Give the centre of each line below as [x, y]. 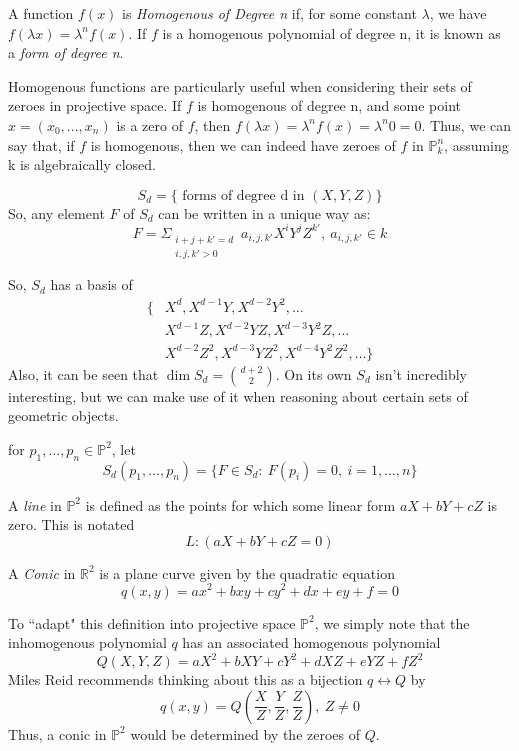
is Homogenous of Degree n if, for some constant [269, 13]
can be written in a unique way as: [264, 212]
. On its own [313, 373]
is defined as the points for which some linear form [240, 504]
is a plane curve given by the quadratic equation [247, 572]
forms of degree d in [243, 195]
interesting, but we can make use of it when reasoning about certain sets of [238, 395]
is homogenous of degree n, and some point [329, 105]
